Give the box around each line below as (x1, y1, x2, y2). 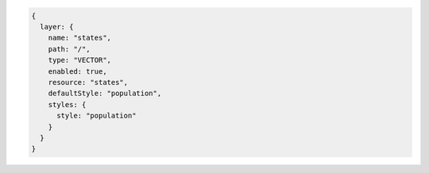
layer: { (40, 22, 74, 31)
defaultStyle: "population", (48, 89, 162, 98)
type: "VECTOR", (48, 56, 111, 65)
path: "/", (48, 44, 91, 53)
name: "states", (48, 33, 111, 43)
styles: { (48, 100, 87, 109)
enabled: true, (48, 67, 107, 75)
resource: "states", (48, 78, 129, 86)
